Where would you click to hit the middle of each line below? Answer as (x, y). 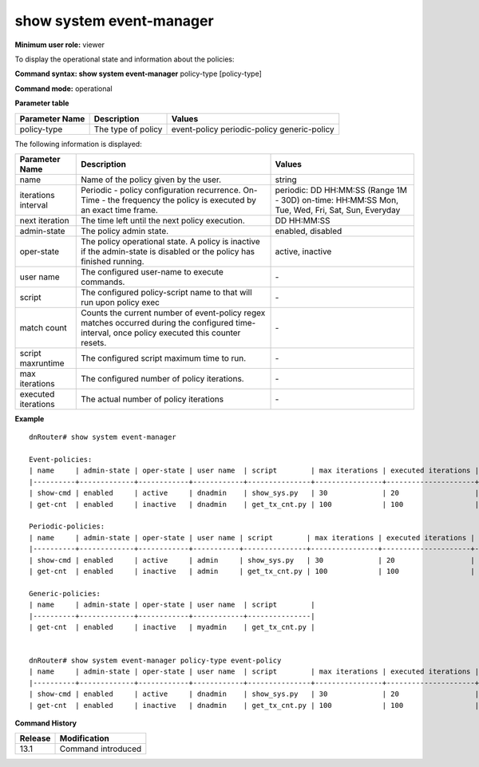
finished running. (113, 261)
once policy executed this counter (177, 333)
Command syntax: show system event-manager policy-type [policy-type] (139, 74)
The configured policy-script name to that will (166, 292)
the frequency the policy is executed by (182, 200)
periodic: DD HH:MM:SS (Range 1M (341, 190)
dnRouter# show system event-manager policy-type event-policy (155, 661)
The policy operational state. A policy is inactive (171, 241)
